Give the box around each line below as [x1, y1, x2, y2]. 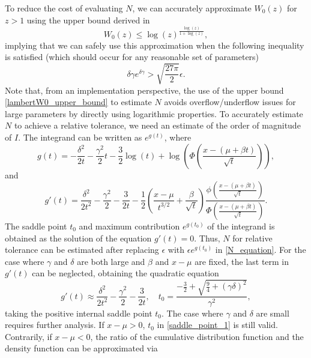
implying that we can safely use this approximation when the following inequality [5, 38, 304, 51]
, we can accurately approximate [132, 2, 252, 14]
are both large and [77, 255, 145, 267]
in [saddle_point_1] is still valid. [157, 318, 278, 331]
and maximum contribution [79, 220, 180, 232]
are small [256, 306, 289, 319]
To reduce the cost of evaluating [5, 2, 123, 14]
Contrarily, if [5, 330, 52, 342]
